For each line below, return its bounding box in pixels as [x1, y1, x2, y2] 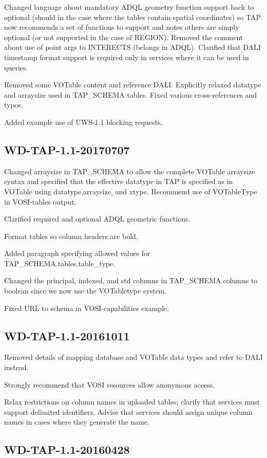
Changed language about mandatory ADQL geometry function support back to [4, 2, 254, 12]
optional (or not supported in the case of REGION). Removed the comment [4, 31, 243, 42]
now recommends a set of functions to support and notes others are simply [4, 22, 239, 32]
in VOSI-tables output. [4, 196, 77, 207]
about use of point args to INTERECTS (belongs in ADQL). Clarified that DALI [4, 42, 261, 52]
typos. [4, 99, 24, 110]
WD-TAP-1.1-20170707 [4, 141, 130, 157]
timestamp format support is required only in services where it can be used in [4, 51, 249, 62]
